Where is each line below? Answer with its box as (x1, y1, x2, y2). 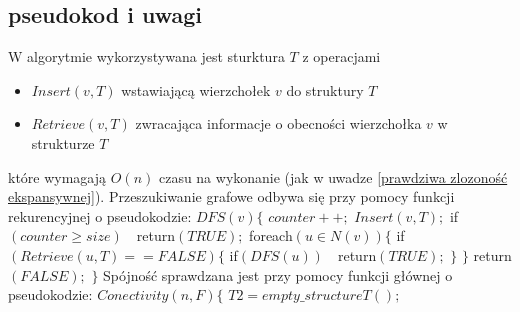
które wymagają (8, 166, 107, 187)
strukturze (31, 132, 95, 153)
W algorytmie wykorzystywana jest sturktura (8, 46, 285, 67)
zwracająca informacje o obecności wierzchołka (135, 113, 422, 134)
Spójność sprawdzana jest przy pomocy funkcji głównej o (103, 264, 453, 285)
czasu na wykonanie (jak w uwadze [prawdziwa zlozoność (158, 166, 508, 187)
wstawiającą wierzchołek (121, 79, 271, 100)
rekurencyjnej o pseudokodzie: (8, 205, 192, 226)
